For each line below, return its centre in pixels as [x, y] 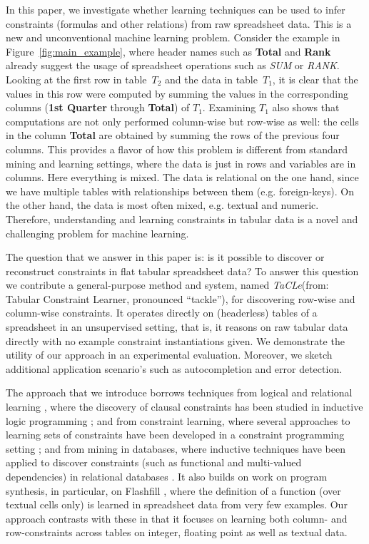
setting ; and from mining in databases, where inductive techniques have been [176, 448]
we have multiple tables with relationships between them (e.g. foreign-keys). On [180, 191]
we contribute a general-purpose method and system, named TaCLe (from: [167, 285]
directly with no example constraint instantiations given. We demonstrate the [175, 340]
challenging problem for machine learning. [97, 233]
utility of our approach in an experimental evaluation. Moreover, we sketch [169, 355]
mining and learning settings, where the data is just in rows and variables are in [181, 163]
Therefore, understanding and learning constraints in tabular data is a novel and [182, 219]
